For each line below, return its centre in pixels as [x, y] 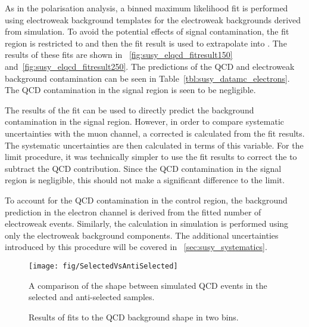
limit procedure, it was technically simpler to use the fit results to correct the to [151, 157]
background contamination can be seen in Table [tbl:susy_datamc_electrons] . [147, 78]
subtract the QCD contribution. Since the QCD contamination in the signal [143, 168]
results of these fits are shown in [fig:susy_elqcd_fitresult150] [119, 55]
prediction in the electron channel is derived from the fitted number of [133, 212]
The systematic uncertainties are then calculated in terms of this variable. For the [154, 145]
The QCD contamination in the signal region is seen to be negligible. [130, 90]
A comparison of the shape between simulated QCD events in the [148, 285]
